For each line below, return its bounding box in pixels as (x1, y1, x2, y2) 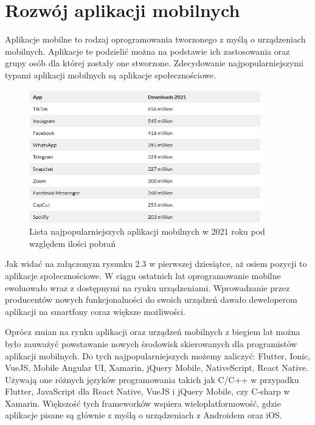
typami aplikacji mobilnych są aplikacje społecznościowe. (5, 68, 216, 81)
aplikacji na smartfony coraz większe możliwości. (5, 305, 185, 317)
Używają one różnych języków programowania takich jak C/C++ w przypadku (5, 373, 299, 385)
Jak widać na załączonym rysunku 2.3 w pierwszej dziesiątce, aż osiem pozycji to (5, 257, 307, 270)
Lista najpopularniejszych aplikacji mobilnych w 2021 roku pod (29, 225, 265, 238)
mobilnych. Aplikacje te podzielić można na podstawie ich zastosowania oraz (5, 44, 290, 57)
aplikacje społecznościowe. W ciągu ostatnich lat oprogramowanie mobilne (5, 269, 281, 282)
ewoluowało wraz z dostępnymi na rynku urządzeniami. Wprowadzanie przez (5, 281, 290, 294)
